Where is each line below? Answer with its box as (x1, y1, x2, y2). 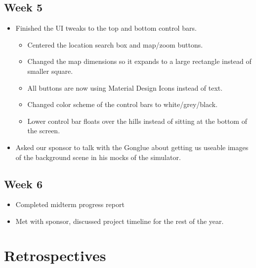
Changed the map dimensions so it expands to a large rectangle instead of (27, 56, 252, 66)
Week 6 (4, 176, 43, 191)
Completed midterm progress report (15, 199, 125, 210)
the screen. (27, 125, 60, 136)
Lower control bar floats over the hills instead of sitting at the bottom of (27, 115, 247, 126)
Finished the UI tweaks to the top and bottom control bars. (15, 23, 197, 33)
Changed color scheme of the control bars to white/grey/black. (27, 99, 218, 109)
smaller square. (27, 65, 73, 76)
